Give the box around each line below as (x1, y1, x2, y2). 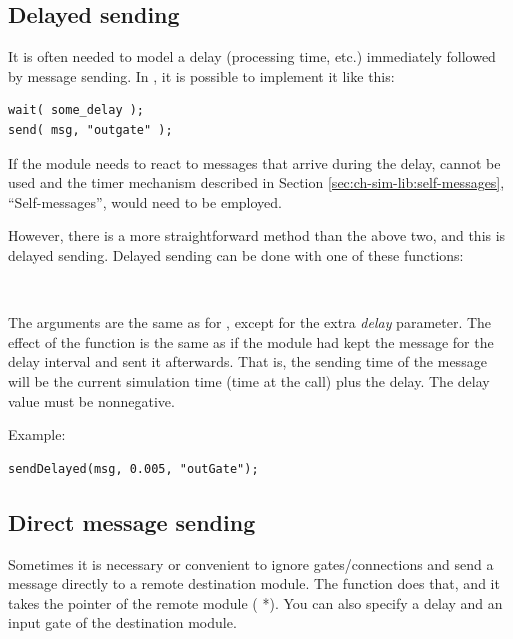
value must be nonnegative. (8, 390, 175, 411)
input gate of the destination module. (8, 612, 237, 633)
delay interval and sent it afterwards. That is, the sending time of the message (8, 351, 487, 372)
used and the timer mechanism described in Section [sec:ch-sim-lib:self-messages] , (8, 172, 505, 193)
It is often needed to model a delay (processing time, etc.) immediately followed (8, 46, 496, 67)
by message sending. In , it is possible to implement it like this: (8, 65, 395, 86)
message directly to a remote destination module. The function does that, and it (8, 573, 500, 594)
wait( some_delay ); (8, 103, 145, 118)
